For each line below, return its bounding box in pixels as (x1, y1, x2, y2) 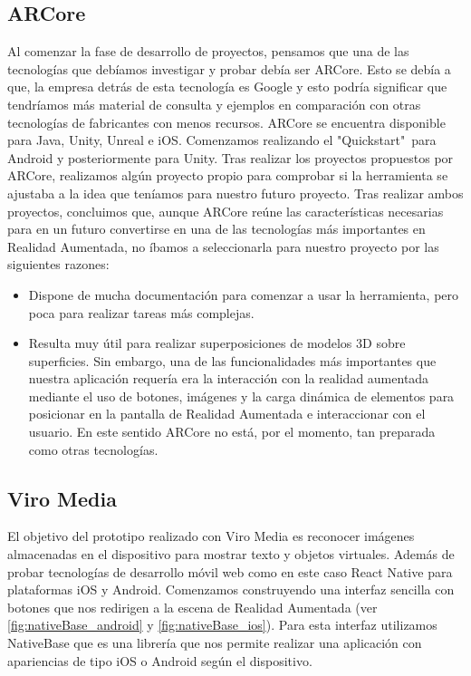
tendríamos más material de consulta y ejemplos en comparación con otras (7, 94, 421, 113)
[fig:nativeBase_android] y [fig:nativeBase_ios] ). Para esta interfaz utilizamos (7, 615, 437, 634)
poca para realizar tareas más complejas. (28, 303, 255, 322)
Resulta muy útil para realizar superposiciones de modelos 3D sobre (28, 333, 406, 352)
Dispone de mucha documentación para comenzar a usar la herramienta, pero (28, 285, 459, 304)
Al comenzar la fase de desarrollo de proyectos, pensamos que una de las (7, 42, 409, 61)
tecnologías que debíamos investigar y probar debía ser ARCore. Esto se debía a (7, 59, 451, 78)
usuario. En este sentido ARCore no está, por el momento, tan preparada (28, 422, 436, 441)
